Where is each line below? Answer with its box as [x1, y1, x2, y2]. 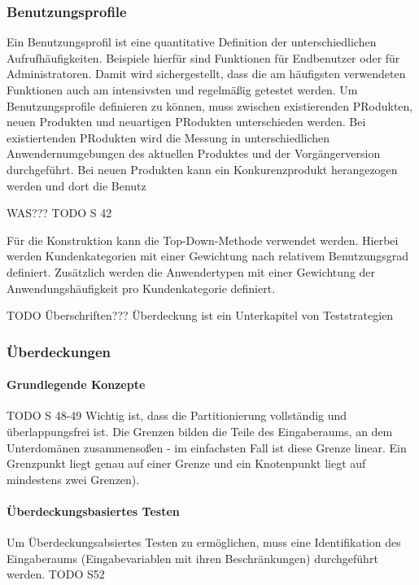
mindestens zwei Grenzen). [7, 470, 140, 487]
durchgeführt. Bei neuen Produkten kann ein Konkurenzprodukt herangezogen [7, 160, 398, 177]
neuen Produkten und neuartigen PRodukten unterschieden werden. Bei [7, 113, 366, 130]
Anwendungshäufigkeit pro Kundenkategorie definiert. [7, 279, 276, 296]
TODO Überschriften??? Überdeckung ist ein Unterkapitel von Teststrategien [7, 307, 394, 324]
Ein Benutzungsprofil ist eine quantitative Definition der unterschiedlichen [7, 33, 377, 50]
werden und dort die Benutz [7, 177, 146, 194]
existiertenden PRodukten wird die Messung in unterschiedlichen [7, 129, 330, 146]
